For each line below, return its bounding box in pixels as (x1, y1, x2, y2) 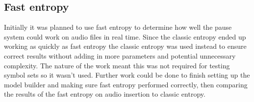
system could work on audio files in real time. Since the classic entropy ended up (4, 31, 246, 41)
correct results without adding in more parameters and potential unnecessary (4, 50, 236, 61)
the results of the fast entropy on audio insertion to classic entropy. (4, 89, 205, 99)
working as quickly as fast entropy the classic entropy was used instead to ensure (4, 41, 247, 51)
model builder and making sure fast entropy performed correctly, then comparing (4, 79, 248, 89)
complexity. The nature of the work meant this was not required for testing (4, 60, 230, 70)
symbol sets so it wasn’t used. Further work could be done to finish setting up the (4, 70, 250, 80)
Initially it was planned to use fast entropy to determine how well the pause (4, 22, 232, 32)
